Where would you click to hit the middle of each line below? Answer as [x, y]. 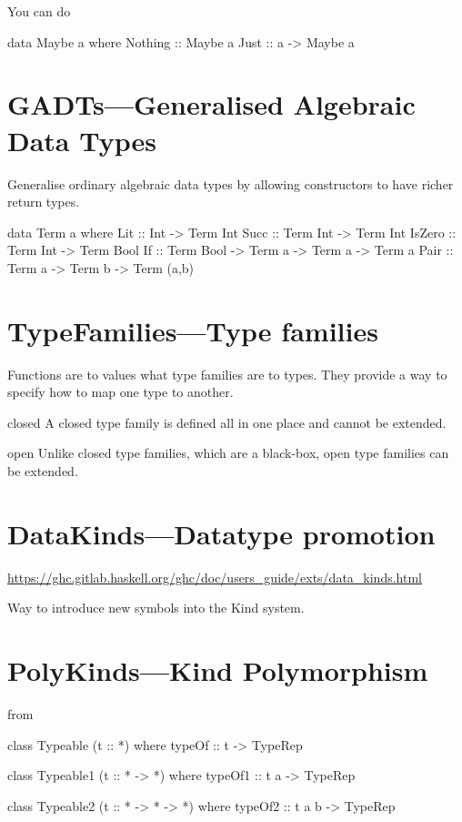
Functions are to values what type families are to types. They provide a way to [227, 374]
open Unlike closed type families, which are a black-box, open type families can [228, 453]
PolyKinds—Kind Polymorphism [218, 670]
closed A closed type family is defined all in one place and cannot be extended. [227, 422]
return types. [44, 202]
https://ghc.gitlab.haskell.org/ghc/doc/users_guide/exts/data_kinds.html [215, 577]
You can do [39, 11]
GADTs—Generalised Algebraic [211, 104]
